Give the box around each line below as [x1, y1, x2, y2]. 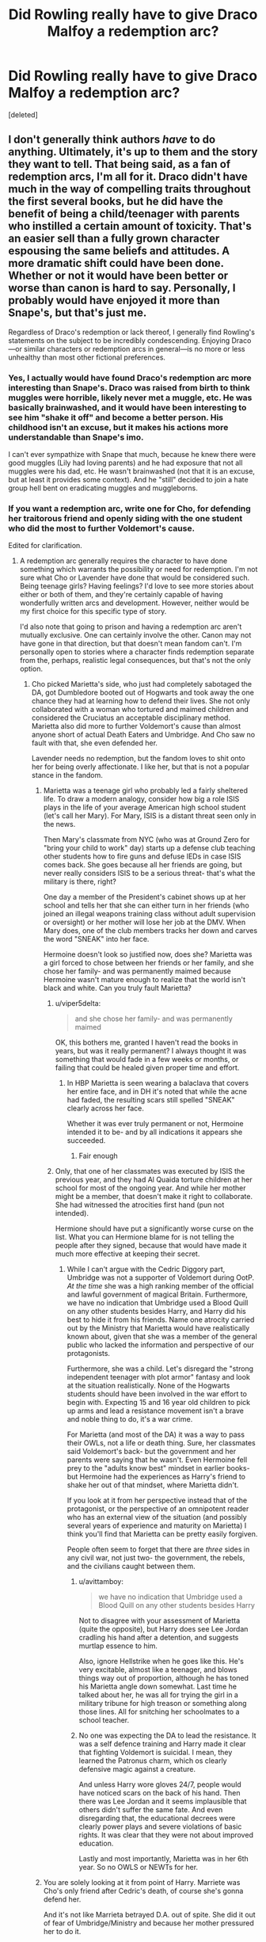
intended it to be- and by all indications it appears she [66, 1127, 243, 1137]
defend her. [43, 1894, 82, 1904]
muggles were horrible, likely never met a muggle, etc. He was [8, 392, 253, 403]
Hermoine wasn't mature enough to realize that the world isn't [43, 975, 245, 984]
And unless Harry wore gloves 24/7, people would [78, 1780, 241, 1789]
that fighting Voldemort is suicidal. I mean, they [78, 1748, 233, 1757]
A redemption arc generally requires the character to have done [19, 556, 228, 565]
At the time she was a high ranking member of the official [66, 1281, 254, 1291]
